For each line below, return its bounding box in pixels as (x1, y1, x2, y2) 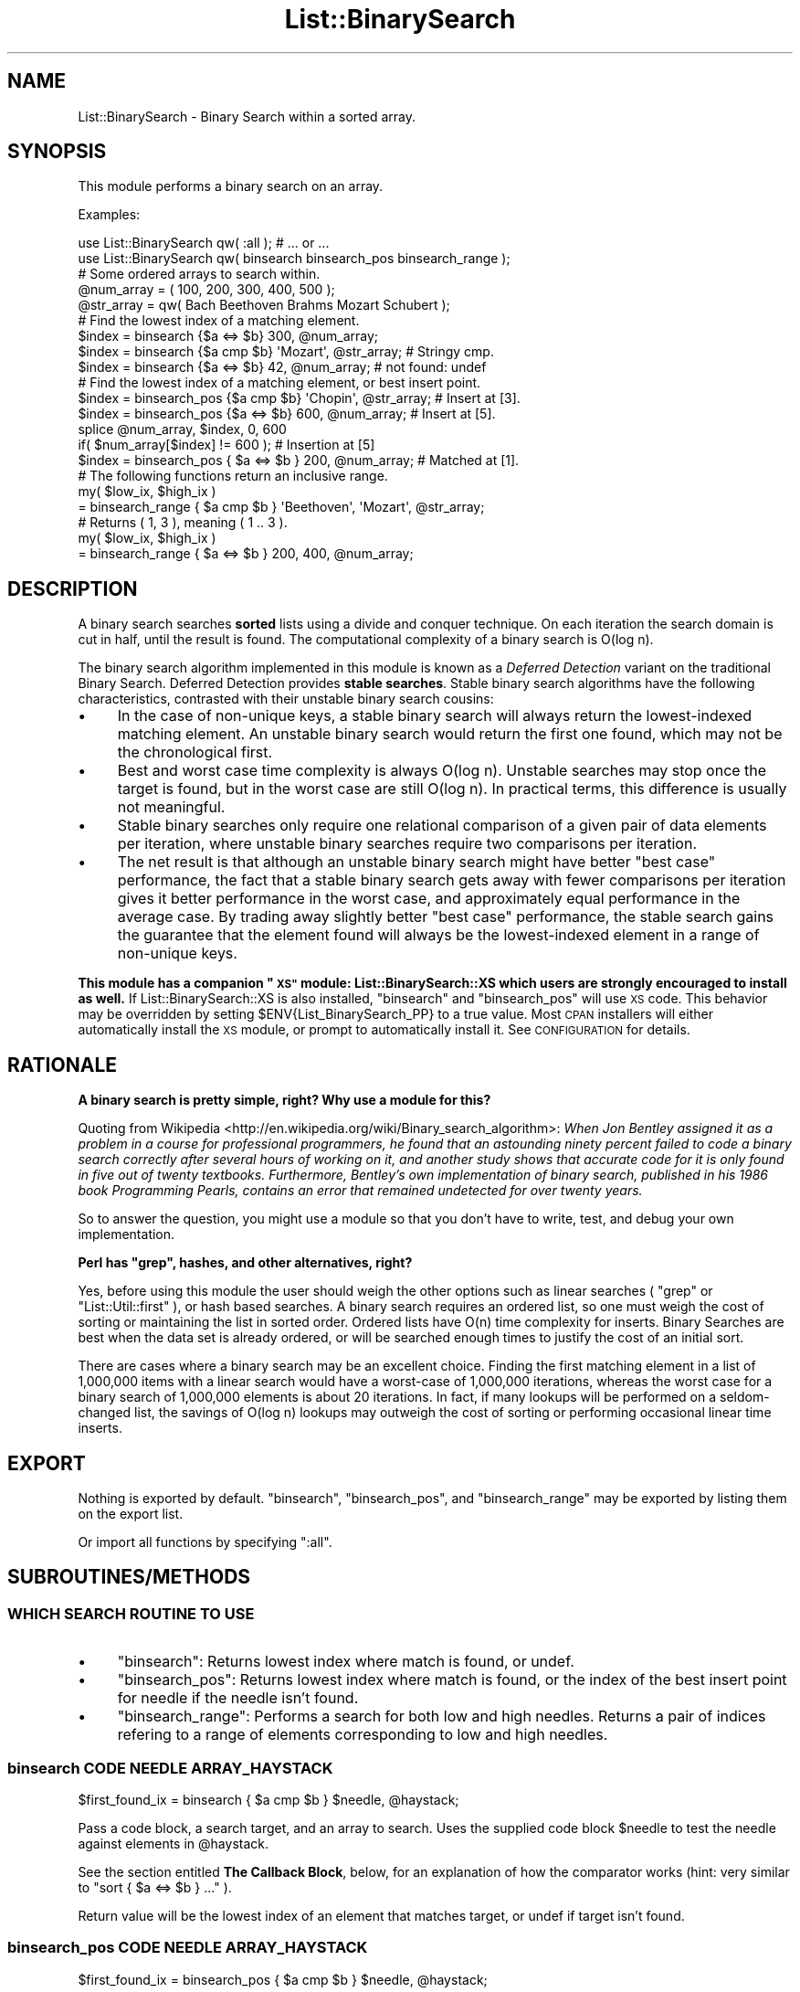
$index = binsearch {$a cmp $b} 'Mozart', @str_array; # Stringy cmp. (78, 344, 494, 360)
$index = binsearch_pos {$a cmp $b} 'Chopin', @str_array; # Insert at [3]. (78, 390, 521, 407)
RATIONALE (7, 1053, 118, 1076)
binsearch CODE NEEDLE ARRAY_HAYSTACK (7, 1758, 333, 1777)
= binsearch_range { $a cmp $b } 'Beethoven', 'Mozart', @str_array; (78, 499, 485, 515)
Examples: (78, 207, 141, 223)
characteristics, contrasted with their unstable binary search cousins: (78, 691, 494, 707)
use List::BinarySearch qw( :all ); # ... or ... (78, 235, 330, 251)
